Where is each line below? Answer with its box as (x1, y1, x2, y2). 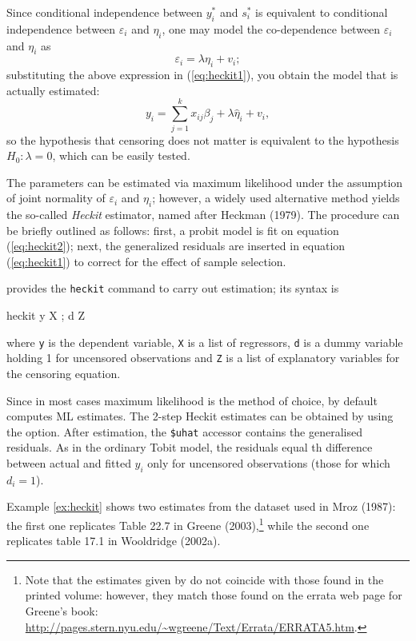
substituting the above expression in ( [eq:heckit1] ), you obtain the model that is (6, 66, 398, 83)
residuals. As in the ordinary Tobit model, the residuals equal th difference (6, 439, 373, 456)
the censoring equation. (6, 365, 121, 382)
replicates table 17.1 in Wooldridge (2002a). (6, 532, 221, 549)
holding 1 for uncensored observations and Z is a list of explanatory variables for (6, 349, 400, 366)
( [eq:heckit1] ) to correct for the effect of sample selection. (6, 253, 286, 269)
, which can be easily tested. (52, 147, 190, 164)
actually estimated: (6, 82, 100, 98)
